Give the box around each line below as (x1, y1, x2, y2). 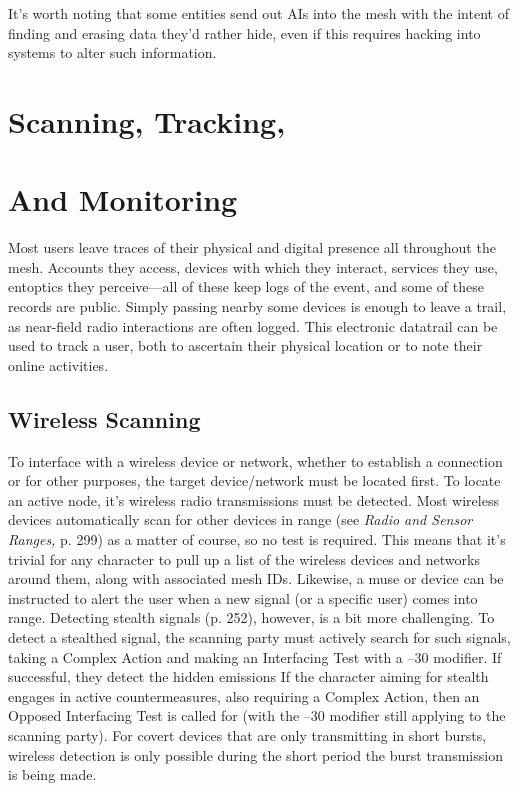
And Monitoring (8, 179, 238, 220)
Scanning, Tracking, (8, 100, 286, 141)
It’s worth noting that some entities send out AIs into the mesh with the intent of (8, 3, 509, 23)
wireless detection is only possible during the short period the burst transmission (8, 744, 503, 765)
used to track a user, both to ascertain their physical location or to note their (8, 335, 483, 356)
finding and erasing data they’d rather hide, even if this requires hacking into (8, 22, 481, 43)
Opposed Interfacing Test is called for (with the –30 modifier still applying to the (8, 705, 506, 726)
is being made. (8, 764, 97, 785)
